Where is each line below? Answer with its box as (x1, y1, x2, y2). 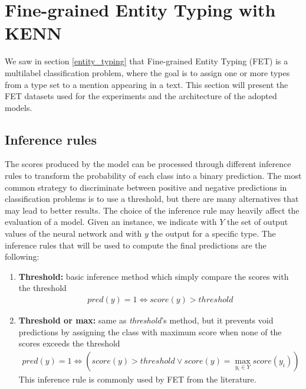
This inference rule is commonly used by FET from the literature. (18, 372, 256, 385)
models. (5, 101, 32, 113)
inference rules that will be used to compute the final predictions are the (5, 238, 266, 251)
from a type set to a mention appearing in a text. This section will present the (5, 78, 288, 90)
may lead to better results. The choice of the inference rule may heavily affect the (5, 204, 300, 216)
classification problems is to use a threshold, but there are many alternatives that (5, 192, 299, 205)
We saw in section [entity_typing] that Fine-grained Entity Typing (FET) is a (5, 55, 288, 67)
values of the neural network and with (5, 227, 142, 240)
